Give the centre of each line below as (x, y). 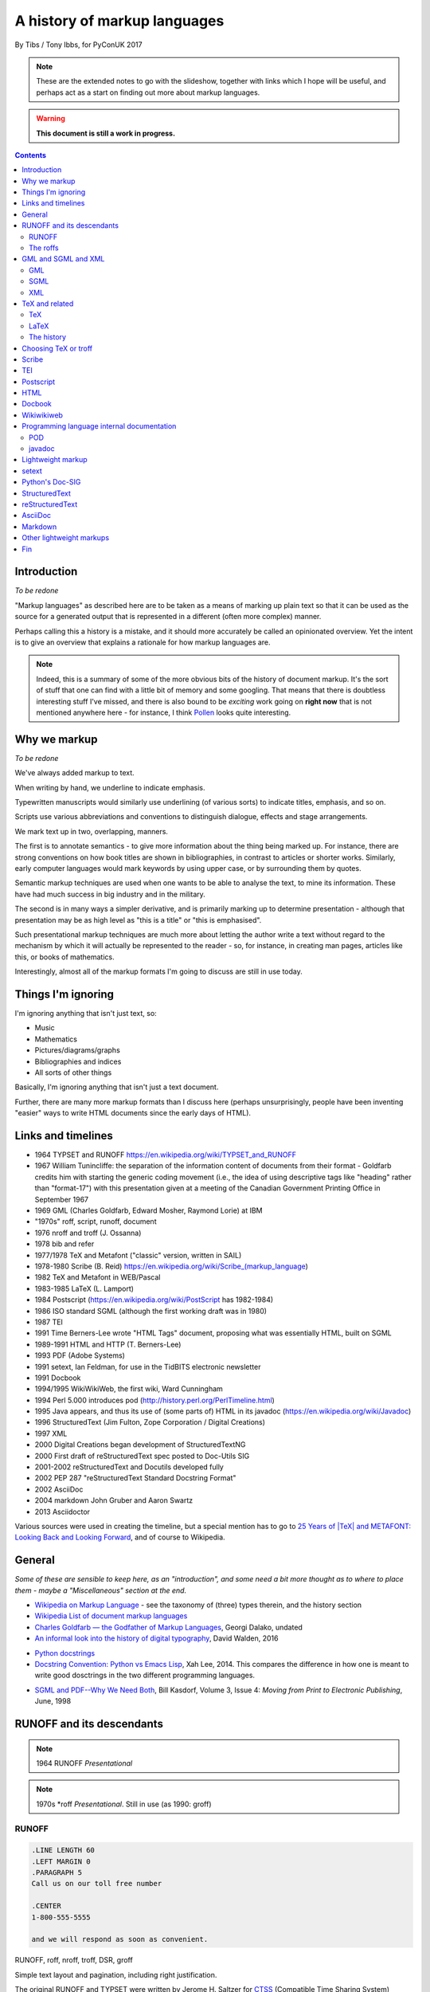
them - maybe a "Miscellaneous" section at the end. (101, 1590)
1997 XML (51, 1433)
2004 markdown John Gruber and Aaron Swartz (114, 1500)
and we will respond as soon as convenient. (120, 1939)
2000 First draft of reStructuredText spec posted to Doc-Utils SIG (142, 1456)
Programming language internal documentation (99, 426)
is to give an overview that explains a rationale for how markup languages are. (143, 642)
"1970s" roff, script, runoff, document (96, 1221)
